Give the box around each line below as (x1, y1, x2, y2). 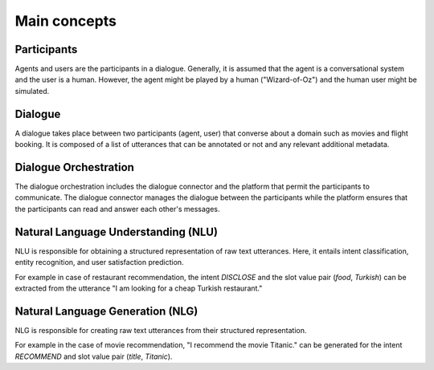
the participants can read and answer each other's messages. (14, 204, 220, 213)
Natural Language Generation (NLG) (14, 304, 199, 318)
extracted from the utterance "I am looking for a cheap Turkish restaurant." (14, 283, 263, 293)
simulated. (14, 86, 50, 96)
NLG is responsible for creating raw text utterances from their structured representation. (14, 325, 307, 335)
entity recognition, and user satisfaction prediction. (14, 258, 184, 267)
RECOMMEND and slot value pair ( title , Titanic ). (14, 352, 173, 361)
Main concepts (14, 12, 117, 30)
